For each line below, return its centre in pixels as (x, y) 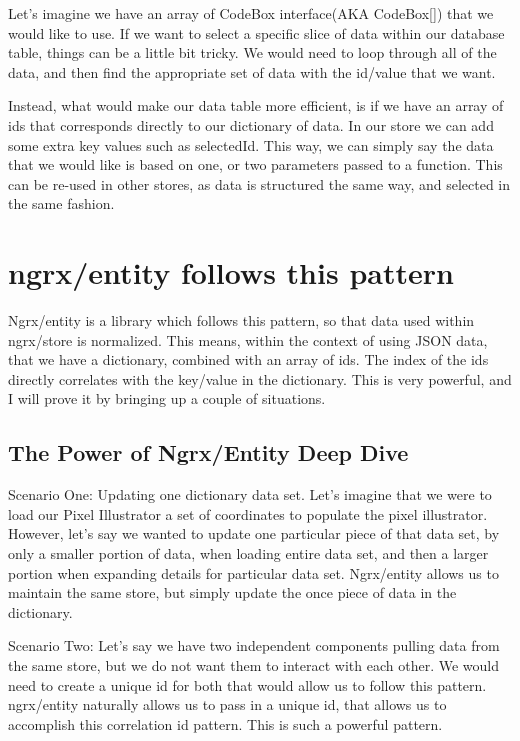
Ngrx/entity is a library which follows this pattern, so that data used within (241, 320)
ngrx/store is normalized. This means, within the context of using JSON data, (248, 339)
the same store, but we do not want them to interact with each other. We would (253, 664)
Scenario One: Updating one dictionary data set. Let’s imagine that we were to (250, 494)
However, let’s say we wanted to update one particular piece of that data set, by (254, 533)
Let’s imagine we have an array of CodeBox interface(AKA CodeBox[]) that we (251, 13)
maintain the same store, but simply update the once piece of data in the (232, 592)
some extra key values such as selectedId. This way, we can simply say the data (251, 144)
